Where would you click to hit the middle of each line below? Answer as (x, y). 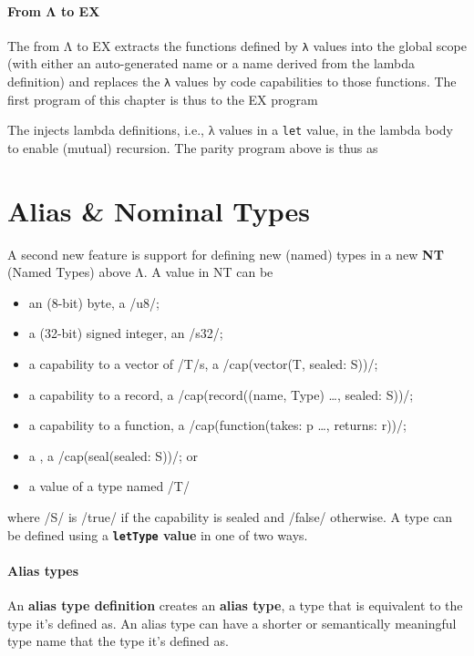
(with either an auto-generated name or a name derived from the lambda (211, 63)
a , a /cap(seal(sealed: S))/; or (113, 455)
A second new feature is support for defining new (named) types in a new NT (226, 254)
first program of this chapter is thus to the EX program (163, 99)
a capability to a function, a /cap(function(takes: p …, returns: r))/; (217, 425)
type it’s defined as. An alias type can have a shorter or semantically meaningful (232, 623)
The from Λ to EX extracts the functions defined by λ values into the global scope (237, 45)
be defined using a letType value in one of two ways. (158, 534)
